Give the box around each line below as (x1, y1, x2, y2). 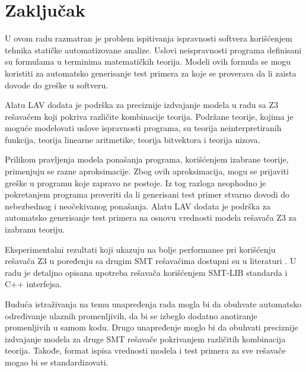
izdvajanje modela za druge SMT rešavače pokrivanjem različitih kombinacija (5, 332, 286, 345)
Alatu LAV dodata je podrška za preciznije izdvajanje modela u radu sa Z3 (5, 98, 278, 111)
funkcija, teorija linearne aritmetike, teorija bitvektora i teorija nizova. (5, 133, 260, 145)
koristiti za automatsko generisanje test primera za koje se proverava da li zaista (5, 66, 297, 79)
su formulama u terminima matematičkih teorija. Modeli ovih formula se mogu (5, 55, 291, 68)
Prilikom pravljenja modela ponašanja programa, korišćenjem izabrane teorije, (5, 153, 289, 166)
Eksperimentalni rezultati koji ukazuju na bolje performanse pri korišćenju (5, 243, 276, 255)
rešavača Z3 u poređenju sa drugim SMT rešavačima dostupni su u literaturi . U (5, 255, 297, 267)
